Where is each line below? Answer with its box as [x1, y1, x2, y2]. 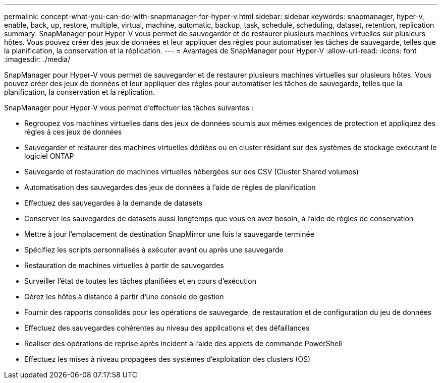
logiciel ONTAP [24, 152, 74, 160]
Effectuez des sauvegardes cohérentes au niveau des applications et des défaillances [24, 324, 310, 332]
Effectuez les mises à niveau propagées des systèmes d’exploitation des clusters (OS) [24, 355, 311, 363]
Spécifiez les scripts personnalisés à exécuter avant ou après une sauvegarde [24, 245, 284, 254]
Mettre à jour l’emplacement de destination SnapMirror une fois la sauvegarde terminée [24, 230, 314, 238]
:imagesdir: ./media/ [4, 55, 71, 63]
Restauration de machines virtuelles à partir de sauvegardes [24, 261, 224, 270]
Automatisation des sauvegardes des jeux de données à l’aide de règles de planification [24, 183, 316, 191]
